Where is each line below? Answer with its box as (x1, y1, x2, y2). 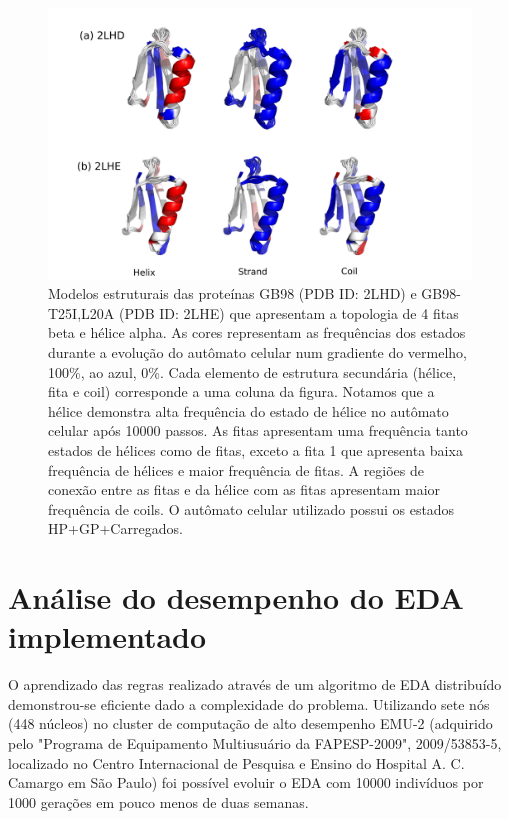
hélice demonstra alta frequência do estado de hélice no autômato (48, 400, 449, 421)
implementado (8, 616, 207, 657)
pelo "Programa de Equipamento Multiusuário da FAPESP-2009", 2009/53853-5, (8, 733, 502, 754)
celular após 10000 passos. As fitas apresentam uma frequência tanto (48, 420, 468, 441)
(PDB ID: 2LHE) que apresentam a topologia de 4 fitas (118, 302, 459, 323)
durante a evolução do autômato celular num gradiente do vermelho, (48, 342, 467, 362)
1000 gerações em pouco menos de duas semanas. (8, 791, 309, 812)
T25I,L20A (48, 302, 115, 323)
